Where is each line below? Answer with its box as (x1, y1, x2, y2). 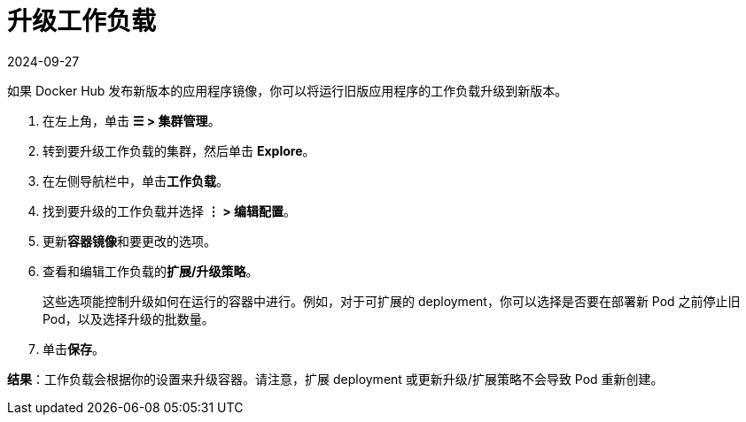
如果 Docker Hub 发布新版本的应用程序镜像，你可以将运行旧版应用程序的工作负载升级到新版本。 (7, 82, 568, 98)
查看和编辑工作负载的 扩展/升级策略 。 (43, 263, 259, 279)
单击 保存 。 (43, 341, 105, 357)
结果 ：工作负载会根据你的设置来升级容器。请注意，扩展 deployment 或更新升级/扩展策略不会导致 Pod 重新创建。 (7, 371, 664, 387)
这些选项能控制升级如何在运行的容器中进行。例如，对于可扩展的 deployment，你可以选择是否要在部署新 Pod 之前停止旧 (43, 293, 741, 309)
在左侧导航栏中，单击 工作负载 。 (43, 173, 229, 188)
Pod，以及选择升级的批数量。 (43, 311, 214, 326)
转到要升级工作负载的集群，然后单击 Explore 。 (43, 142, 315, 158)
